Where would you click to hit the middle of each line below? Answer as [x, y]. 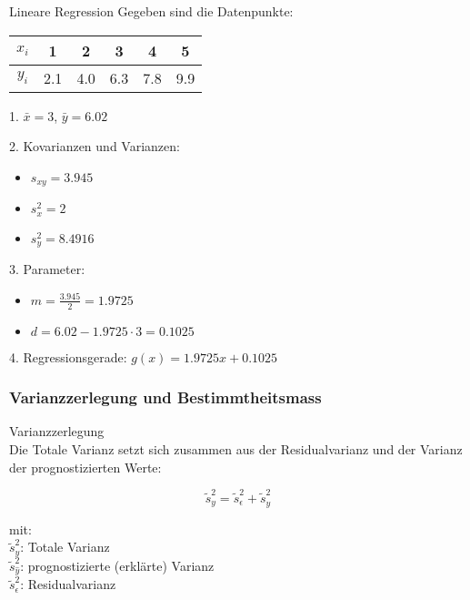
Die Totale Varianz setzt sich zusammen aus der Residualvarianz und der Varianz [236, 448]
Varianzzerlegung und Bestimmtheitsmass [165, 397]
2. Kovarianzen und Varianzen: [95, 146]
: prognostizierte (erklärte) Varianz [117, 565]
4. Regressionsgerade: [68, 356]
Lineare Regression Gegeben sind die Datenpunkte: [151, 11]
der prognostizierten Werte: [85, 467]
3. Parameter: [47, 269]
